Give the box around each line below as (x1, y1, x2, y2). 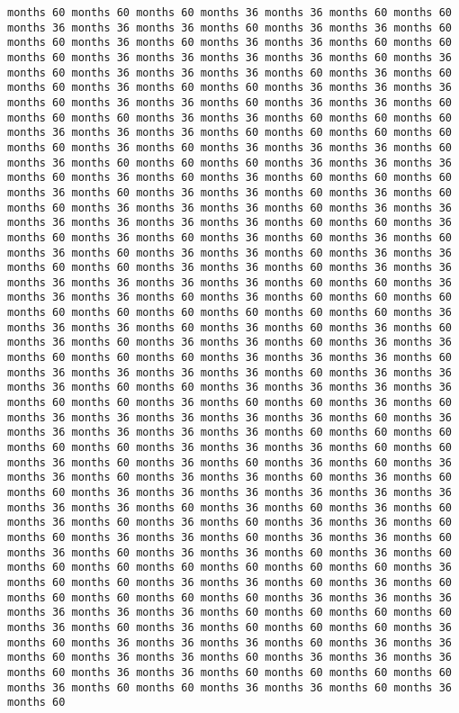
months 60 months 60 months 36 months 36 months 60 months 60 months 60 (7, 111, 452, 124)
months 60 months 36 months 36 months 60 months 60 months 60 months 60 (7, 665, 452, 679)
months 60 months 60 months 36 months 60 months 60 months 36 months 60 (7, 396, 452, 410)
